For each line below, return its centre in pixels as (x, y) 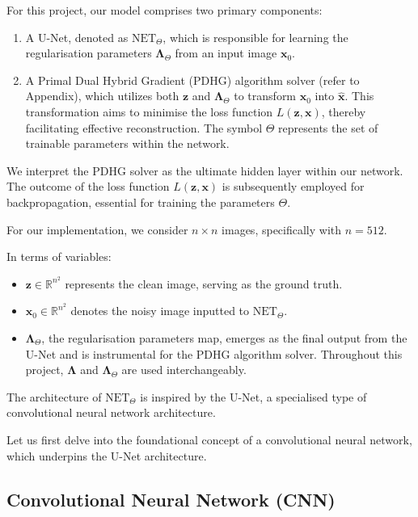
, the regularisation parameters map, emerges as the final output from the (224, 338)
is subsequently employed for (293, 186)
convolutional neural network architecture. (111, 412)
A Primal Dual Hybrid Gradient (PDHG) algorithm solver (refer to (192, 80)
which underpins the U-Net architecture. (107, 455)
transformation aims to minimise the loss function (149, 111)
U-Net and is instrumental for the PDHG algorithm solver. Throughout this (214, 353)
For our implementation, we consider (97, 229)
